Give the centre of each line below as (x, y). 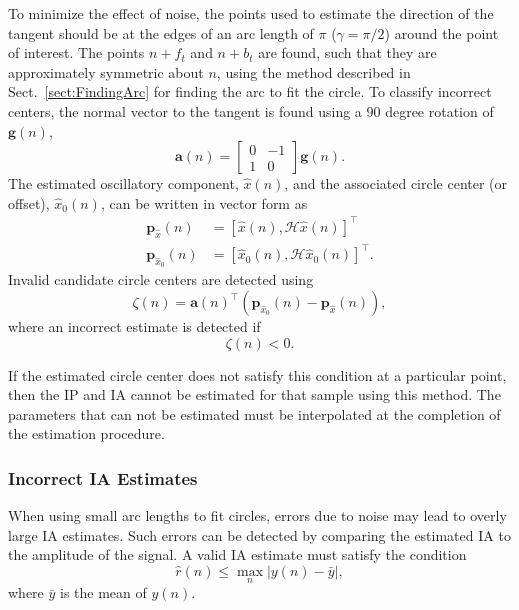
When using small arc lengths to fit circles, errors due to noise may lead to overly (257, 515)
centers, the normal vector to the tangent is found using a (185, 110)
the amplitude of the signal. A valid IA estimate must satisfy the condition (237, 554)
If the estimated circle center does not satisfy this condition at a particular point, (257, 374)
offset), (29, 202)
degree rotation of (439, 110)
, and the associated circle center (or (396, 183)
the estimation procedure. (86, 433)
